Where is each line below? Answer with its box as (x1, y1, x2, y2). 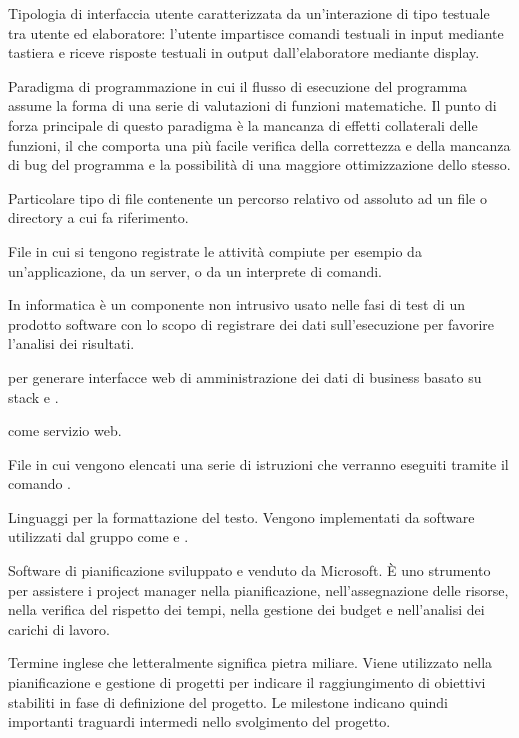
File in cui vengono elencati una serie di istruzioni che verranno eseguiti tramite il (8, 453, 509, 474)
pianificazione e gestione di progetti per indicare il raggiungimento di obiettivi (8, 672, 486, 693)
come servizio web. (8, 420, 122, 441)
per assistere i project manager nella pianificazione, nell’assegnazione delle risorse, (8, 579, 509, 600)
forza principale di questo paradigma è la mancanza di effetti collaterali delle (8, 114, 478, 135)
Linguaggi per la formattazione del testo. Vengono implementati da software (8, 506, 475, 527)
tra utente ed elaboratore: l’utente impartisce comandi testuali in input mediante (8, 22, 504, 43)
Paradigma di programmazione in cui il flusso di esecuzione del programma (8, 75, 468, 96)
